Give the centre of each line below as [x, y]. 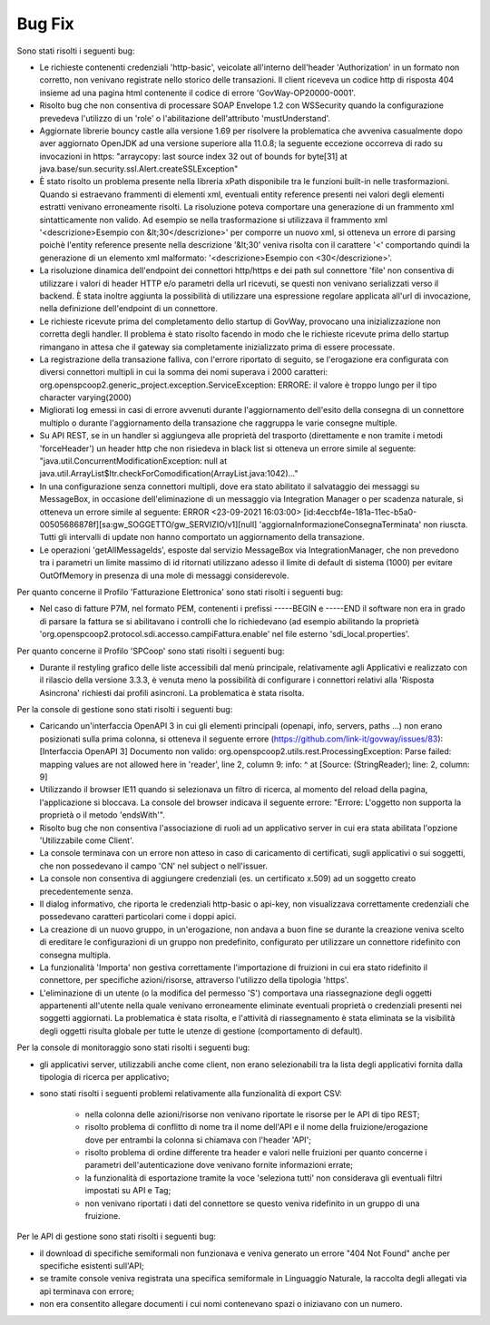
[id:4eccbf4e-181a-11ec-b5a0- [360, 512]
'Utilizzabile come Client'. [87, 840]
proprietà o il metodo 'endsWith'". [102, 815]
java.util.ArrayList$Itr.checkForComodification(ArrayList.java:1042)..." [169, 474]
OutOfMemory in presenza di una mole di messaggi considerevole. [164, 575]
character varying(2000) [85, 397]
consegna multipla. [75, 955]
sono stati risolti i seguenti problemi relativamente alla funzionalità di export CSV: [191, 1094]
